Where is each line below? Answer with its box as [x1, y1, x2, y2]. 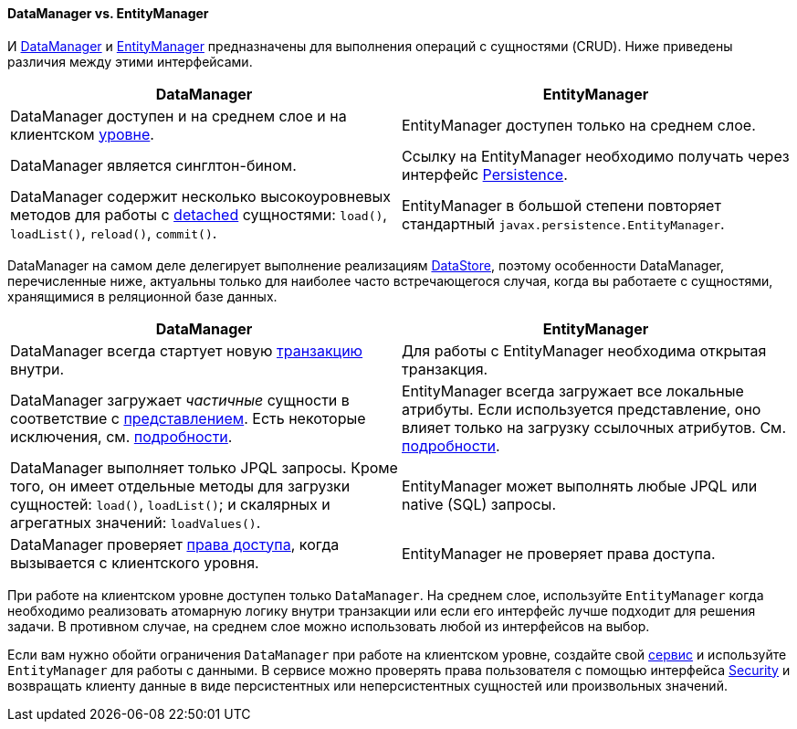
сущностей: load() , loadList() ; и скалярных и [10, 494, 330, 513]
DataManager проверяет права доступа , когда [10, 534, 340, 554]
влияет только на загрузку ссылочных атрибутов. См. [402, 417, 787, 437]
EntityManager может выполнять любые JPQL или [402, 476, 758, 495]
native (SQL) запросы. [402, 494, 556, 513]
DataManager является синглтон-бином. [10, 155, 297, 174]
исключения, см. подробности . [10, 427, 233, 446]
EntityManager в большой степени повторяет [402, 195, 721, 215]
